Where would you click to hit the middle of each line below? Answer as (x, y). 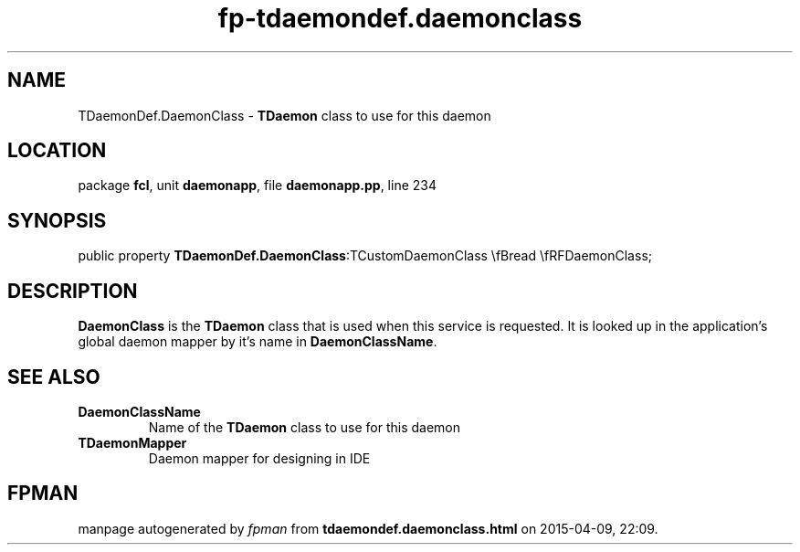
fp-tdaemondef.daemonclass (400, 18)
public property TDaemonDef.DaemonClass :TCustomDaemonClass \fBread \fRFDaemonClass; (365, 256)
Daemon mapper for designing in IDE (259, 458)
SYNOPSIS (57, 220)
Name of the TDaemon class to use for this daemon (304, 427)
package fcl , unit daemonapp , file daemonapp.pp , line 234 (257, 186)
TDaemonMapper (132, 442)
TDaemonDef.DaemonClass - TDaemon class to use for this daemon (284, 115)
